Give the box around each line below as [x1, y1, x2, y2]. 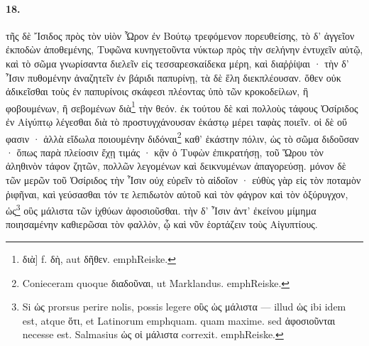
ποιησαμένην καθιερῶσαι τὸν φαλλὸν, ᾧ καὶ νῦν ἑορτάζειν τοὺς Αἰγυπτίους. [6, 217, 318, 232]
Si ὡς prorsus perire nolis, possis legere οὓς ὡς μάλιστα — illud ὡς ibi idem [22, 299, 346, 314]
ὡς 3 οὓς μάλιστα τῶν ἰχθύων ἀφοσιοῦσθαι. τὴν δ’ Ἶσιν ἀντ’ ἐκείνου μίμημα [6, 201, 316, 217]
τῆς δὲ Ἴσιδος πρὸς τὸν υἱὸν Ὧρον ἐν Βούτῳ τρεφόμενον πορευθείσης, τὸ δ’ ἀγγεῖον [6, 28, 355, 43]
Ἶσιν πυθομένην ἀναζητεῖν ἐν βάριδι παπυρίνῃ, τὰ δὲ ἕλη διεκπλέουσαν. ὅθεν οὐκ [6, 70, 341, 85]
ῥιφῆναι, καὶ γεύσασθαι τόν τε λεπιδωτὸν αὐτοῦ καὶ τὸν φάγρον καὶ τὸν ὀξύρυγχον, [6, 186, 348, 201]
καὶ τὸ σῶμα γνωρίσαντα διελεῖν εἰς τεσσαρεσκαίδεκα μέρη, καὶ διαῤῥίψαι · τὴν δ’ [6, 55, 349, 70]
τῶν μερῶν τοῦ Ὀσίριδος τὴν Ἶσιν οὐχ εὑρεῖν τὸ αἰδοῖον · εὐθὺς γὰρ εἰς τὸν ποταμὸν [6, 173, 361, 188]
